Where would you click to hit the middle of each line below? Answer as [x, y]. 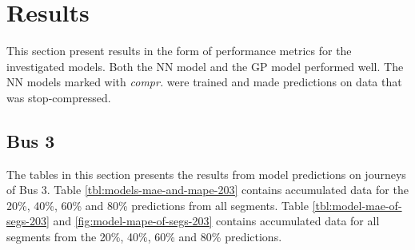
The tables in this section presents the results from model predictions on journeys [206, 174]
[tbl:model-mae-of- [357, 205]
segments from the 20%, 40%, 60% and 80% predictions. [144, 237]
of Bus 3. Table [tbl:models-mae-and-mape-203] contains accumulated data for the [207, 190]
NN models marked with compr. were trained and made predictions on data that [204, 82]
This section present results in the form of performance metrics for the [179, 51]
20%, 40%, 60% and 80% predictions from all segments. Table [158, 205]
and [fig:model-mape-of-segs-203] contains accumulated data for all [216, 221]
